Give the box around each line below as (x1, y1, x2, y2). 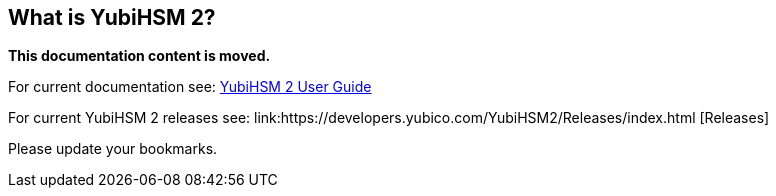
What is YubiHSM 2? (8, 5, 216, 30)
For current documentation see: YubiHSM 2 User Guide (8, 78, 372, 96)
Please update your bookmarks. (8, 140, 218, 158)
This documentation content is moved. (8, 47, 271, 65)
